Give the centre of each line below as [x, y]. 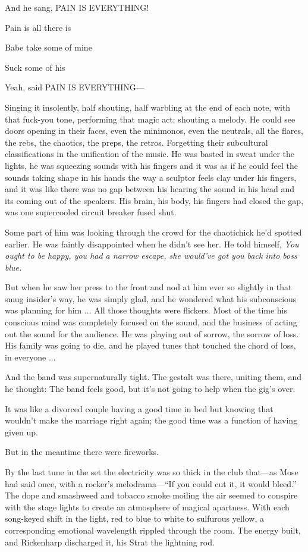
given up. [22, 432]
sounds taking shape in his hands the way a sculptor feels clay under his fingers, [151, 177]
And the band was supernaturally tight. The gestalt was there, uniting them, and [153, 377]
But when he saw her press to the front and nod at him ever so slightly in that [148, 287]
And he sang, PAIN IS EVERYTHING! [77, 7]
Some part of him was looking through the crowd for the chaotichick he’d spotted [153, 232]
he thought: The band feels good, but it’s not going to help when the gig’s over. [150, 389]
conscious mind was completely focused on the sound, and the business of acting [151, 322]
